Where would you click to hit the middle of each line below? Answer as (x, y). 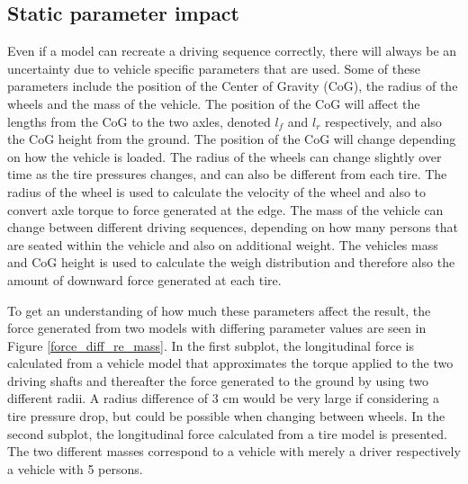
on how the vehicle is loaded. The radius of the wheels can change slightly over (225, 156)
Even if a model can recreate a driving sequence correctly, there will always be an (232, 51)
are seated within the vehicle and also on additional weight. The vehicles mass (223, 244)
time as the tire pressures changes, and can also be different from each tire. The (227, 174)
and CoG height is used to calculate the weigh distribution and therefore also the (231, 262)
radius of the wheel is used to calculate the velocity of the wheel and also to (217, 191)
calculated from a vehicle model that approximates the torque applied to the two (230, 363)
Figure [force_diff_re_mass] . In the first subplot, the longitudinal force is (211, 345)
